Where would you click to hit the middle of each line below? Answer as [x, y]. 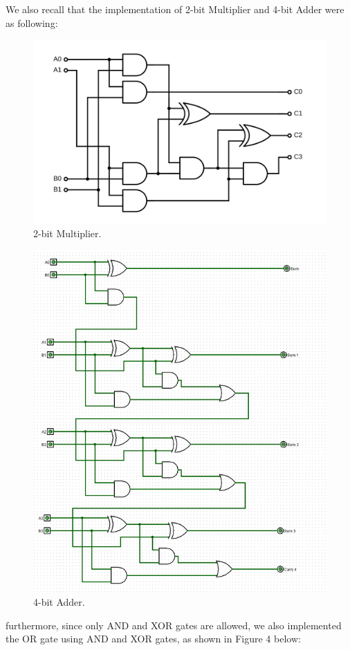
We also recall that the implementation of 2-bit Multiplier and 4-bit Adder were [175, 9]
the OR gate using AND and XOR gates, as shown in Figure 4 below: [153, 639]
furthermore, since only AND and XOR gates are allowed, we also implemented [174, 625]
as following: [32, 22]
